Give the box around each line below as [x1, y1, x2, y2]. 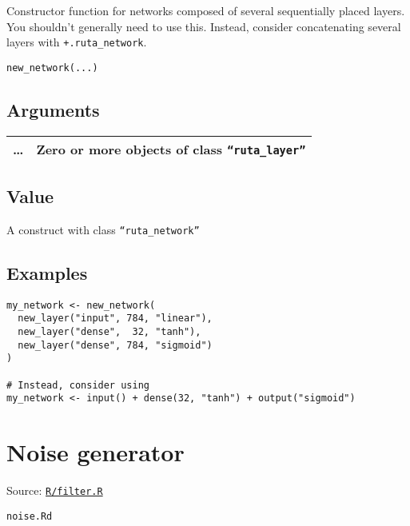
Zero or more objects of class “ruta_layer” [36, 139, 306, 158]
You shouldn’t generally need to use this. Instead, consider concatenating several [6, 18, 401, 34]
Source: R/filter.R [6, 482, 103, 499]
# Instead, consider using [6, 379, 149, 391]
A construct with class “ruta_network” [6, 221, 200, 237]
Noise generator [6, 436, 185, 468]
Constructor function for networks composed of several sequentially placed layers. [6, 2, 405, 18]
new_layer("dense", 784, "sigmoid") [18, 339, 213, 351]
